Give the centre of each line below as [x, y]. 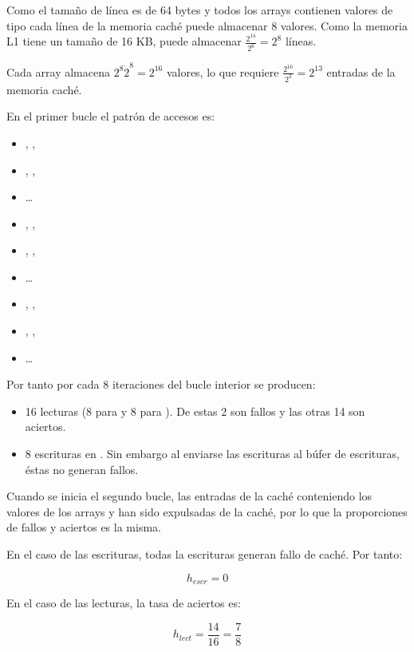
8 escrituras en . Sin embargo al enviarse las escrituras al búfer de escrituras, [212, 454]
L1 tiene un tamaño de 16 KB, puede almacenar [124, 41]
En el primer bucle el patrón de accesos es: [111, 116]
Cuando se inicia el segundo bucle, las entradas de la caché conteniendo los [189, 496]
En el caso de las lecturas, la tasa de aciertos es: [124, 603]
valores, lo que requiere [223, 71]
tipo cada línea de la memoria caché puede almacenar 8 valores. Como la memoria [207, 25]
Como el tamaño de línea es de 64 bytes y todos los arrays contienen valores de [200, 10]
